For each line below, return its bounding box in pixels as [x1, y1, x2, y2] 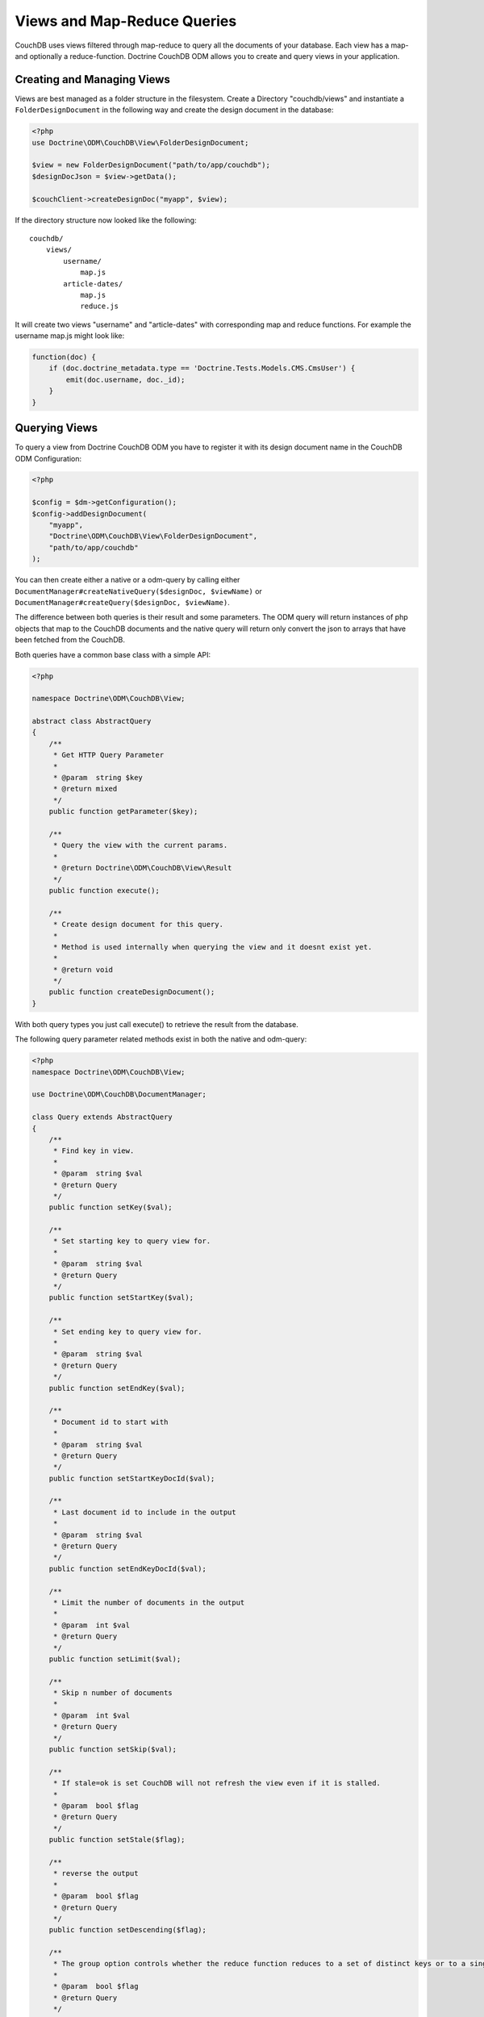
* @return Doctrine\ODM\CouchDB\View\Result [52, 863, 232, 873]
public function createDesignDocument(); [48, 988, 215, 996]
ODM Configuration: [15, 453, 82, 463]
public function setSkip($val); [48, 1745, 177, 1754]
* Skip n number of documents [52, 1689, 173, 1698]
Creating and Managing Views [15, 73, 171, 86]
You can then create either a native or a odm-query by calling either [15, 575, 240, 585]
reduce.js [80, 302, 119, 311]
